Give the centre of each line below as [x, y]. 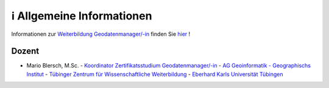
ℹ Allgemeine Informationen [82, 16]
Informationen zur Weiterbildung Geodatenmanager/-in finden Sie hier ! [101, 34]
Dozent [25, 51]
